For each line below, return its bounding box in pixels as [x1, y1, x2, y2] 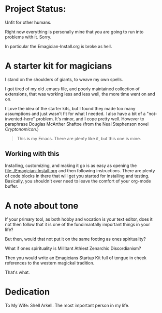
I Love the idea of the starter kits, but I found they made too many [5, 105, 135, 111]
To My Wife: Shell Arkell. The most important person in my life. [5, 302, 130, 308]
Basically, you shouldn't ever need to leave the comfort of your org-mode [5, 178, 151, 184]
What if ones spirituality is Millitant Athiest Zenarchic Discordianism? [5, 245, 141, 251]
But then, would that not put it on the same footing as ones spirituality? [5, 236, 146, 242]
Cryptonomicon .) [5, 126, 39, 132]
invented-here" [5, 115, 35, 122]
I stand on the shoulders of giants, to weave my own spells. [5, 76, 123, 82]
